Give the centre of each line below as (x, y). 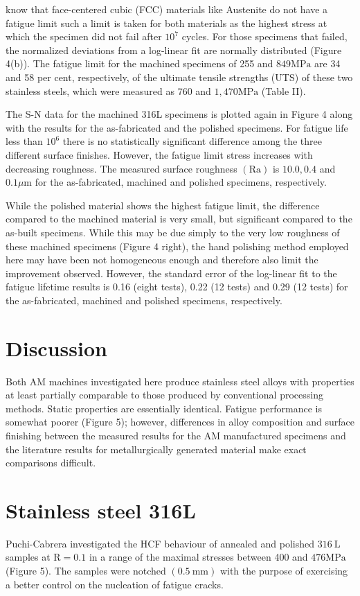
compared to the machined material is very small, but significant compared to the (179, 219)
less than (24, 141)
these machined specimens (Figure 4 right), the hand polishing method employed (177, 246)
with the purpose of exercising (284, 571)
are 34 (327, 63)
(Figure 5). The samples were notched (86, 571)
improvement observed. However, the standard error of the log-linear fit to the (171, 273)
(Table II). (283, 90)
